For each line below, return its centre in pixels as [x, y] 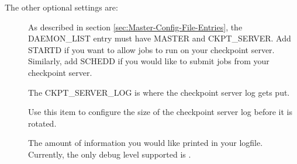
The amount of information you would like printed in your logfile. [146, 143]
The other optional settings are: [61, 7]
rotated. [42, 123]
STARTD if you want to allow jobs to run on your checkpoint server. [151, 49]
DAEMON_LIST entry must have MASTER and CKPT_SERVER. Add [160, 38]
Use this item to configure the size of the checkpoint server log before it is [160, 112]
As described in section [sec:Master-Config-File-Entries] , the [135, 27]
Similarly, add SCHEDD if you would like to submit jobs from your [149, 61]
